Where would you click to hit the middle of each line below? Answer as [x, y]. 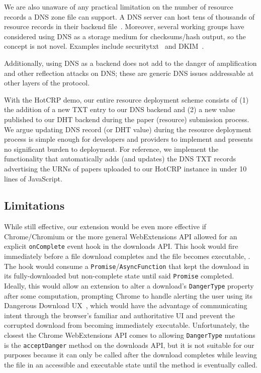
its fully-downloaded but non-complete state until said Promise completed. [119, 276]
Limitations [34, 205]
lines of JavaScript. [33, 178]
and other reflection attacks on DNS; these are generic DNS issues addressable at [129, 73]
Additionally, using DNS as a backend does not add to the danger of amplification [130, 63]
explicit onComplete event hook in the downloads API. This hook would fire [121, 246]
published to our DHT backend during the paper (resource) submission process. [127, 119]
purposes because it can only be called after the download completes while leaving [130, 355]
